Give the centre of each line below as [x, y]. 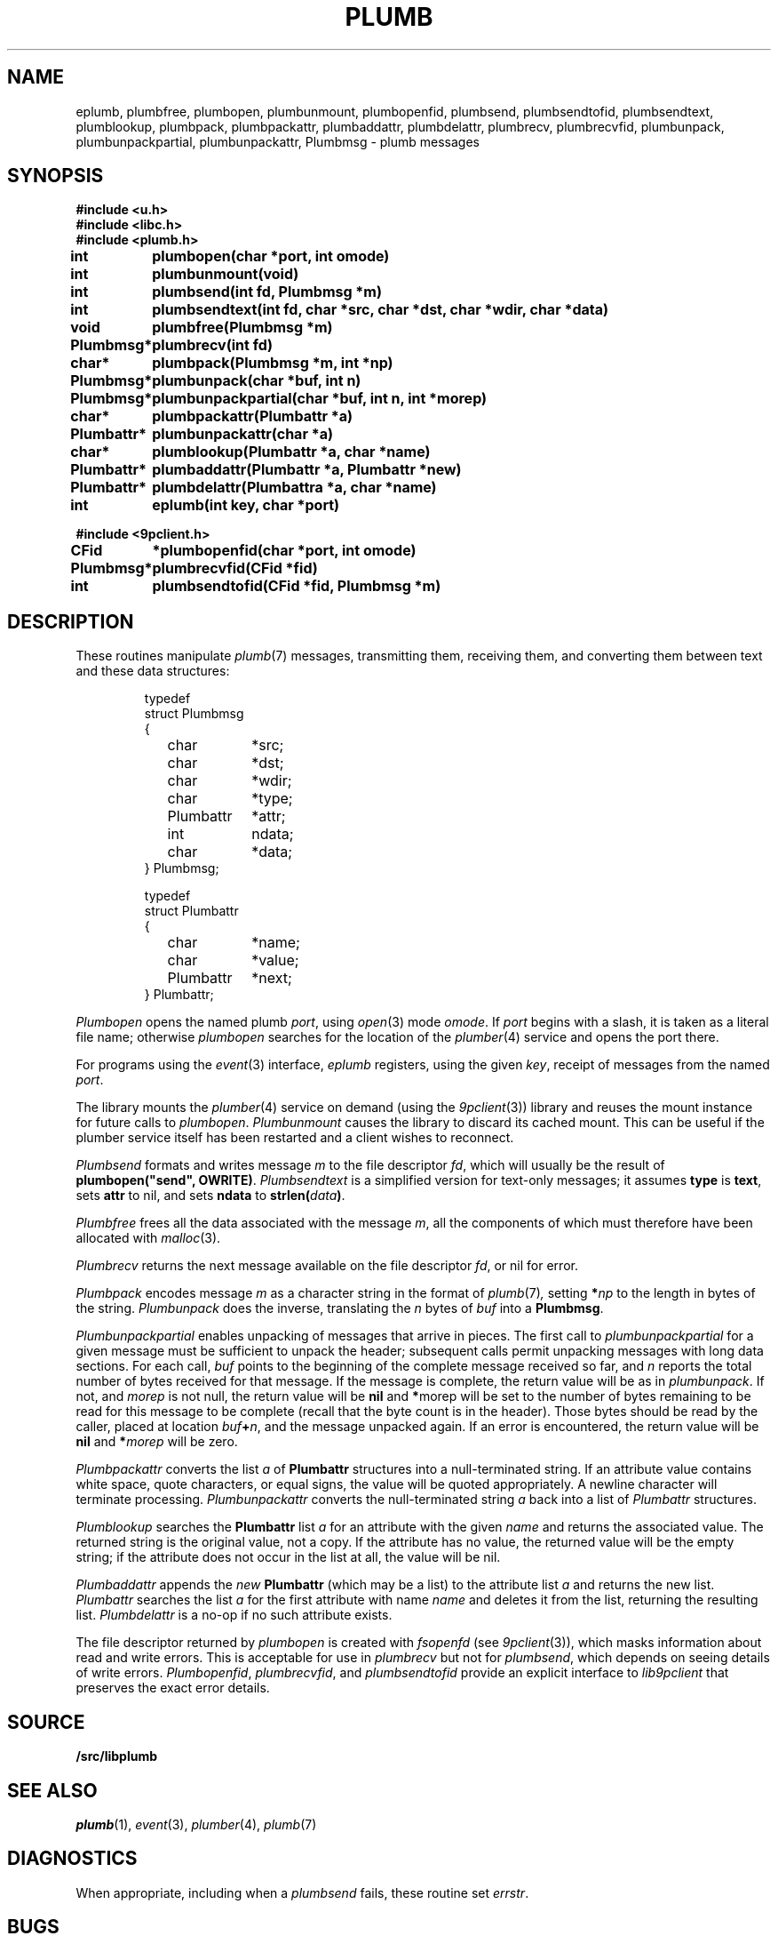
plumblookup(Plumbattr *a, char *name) [291, 452]
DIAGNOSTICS [72, 1859]
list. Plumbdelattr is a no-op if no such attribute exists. [234, 1615]
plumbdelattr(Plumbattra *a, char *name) [294, 488]
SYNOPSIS [56, 176]
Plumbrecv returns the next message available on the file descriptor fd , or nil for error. [327, 1266]
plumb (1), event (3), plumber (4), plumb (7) [196, 1824]
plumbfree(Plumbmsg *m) [242, 328]
